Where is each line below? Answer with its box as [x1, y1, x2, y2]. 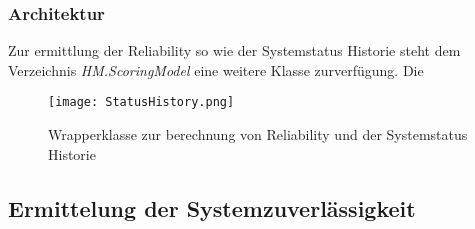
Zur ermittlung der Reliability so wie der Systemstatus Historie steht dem [8, 40, 461, 61]
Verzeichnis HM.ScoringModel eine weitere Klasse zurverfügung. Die [8, 59, 424, 80]
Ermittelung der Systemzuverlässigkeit [8, 192, 416, 223]
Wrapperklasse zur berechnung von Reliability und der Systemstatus [48, 124, 468, 145]
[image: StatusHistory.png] [48, 95, 235, 110]
